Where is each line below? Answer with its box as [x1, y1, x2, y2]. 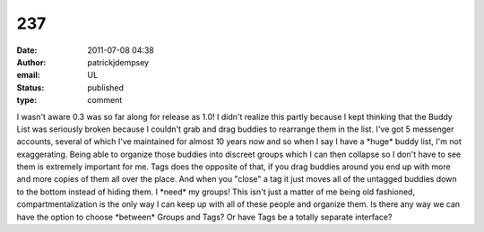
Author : [16, 56, 47, 67]
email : [16, 70, 40, 81]
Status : [16, 82, 45, 93]
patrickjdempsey [87, 56, 150, 67]
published [87, 82, 125, 93]
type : [16, 95, 38, 106]
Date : [16, 45, 38, 56]
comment [87, 95, 123, 106]
